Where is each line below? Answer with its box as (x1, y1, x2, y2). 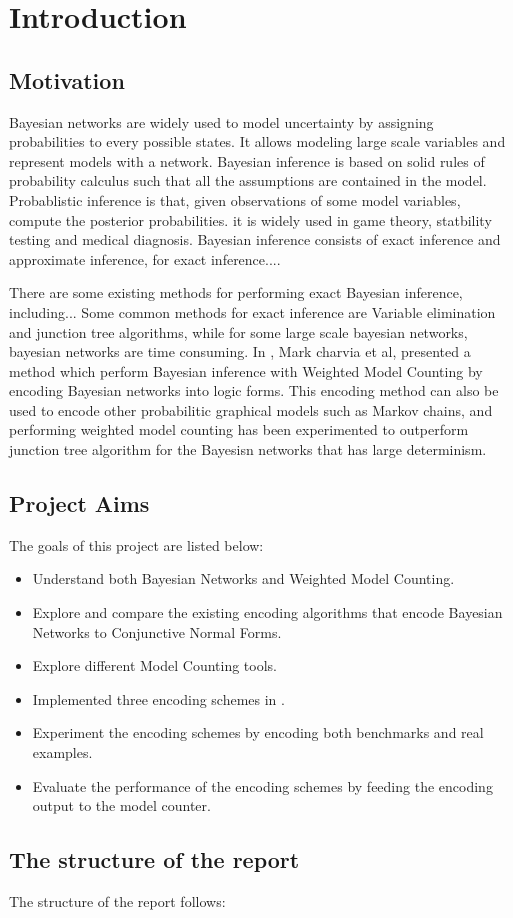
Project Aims (9, 488, 150, 519)
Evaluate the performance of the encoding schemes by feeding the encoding (32, 775, 493, 796)
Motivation (9, 64, 125, 95)
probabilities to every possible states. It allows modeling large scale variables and (9, 131, 506, 152)
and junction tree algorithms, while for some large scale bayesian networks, (9, 321, 468, 342)
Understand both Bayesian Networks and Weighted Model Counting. (32, 568, 455, 589)
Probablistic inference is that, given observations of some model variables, (9, 189, 461, 210)
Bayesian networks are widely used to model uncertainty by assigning (9, 111, 434, 132)
